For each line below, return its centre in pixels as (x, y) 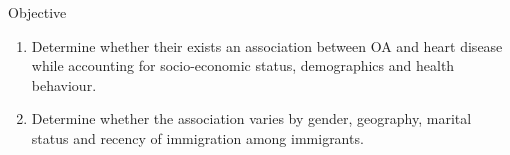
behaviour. (64, 84)
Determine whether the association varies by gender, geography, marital (251, 118)
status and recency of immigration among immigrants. (197, 137)
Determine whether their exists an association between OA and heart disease (267, 45)
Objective (37, 12)
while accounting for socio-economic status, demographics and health (243, 65)
